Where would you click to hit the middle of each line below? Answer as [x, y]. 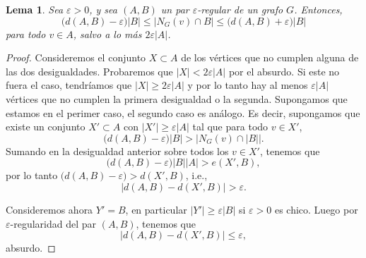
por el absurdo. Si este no [284, 71]
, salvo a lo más [107, 33]
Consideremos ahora [49, 209]
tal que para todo [230, 127]
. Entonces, [318, 9]
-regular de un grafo [240, 9]
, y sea [103, 9]
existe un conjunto [46, 127]
